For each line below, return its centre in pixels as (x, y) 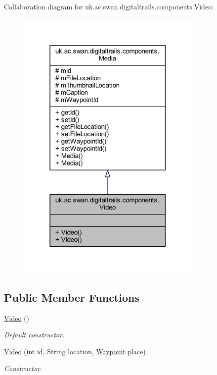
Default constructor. (34, 335)
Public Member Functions (72, 297)
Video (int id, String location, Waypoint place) (75, 351)
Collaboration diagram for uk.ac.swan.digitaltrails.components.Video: (109, 6)
